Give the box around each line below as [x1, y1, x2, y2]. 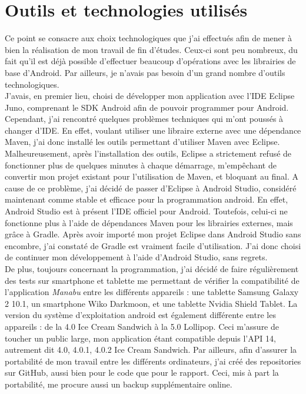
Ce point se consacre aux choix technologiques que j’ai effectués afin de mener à [5, 32, 292, 44]
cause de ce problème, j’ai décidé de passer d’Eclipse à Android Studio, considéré [5, 181, 297, 194]
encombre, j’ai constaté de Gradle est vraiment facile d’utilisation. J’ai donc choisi [5, 239, 301, 251]
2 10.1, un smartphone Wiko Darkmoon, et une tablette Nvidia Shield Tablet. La [5, 297, 298, 309]
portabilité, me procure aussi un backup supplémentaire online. [5, 378, 232, 390]
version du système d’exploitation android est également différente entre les [5, 309, 276, 321]
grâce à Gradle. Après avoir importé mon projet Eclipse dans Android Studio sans [5, 228, 301, 240]
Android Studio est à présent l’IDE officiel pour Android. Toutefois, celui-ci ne [5, 205, 288, 217]
